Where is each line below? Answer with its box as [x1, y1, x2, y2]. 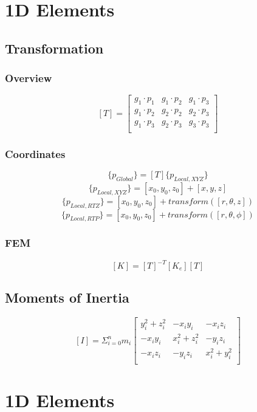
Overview [5, 70, 52, 86]
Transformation [5, 38, 104, 57]
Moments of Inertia [5, 288, 129, 307]
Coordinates [5, 146, 66, 161]
